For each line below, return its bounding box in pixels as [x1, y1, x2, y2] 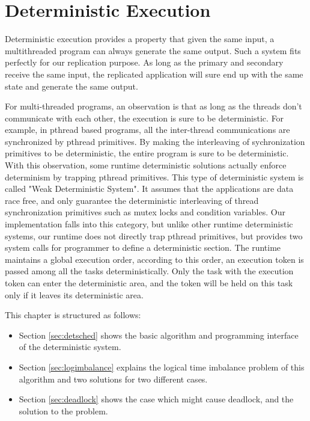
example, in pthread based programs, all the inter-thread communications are [5, 123, 290, 136]
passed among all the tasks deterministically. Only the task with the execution [5, 265, 294, 277]
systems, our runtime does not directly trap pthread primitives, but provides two [5, 229, 303, 242]
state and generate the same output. [5, 79, 138, 92]
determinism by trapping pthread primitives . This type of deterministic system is [5, 170, 304, 183]
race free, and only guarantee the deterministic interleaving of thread [5, 194, 259, 206]
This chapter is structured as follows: [5, 309, 141, 321]
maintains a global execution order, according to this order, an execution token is [5, 253, 304, 265]
